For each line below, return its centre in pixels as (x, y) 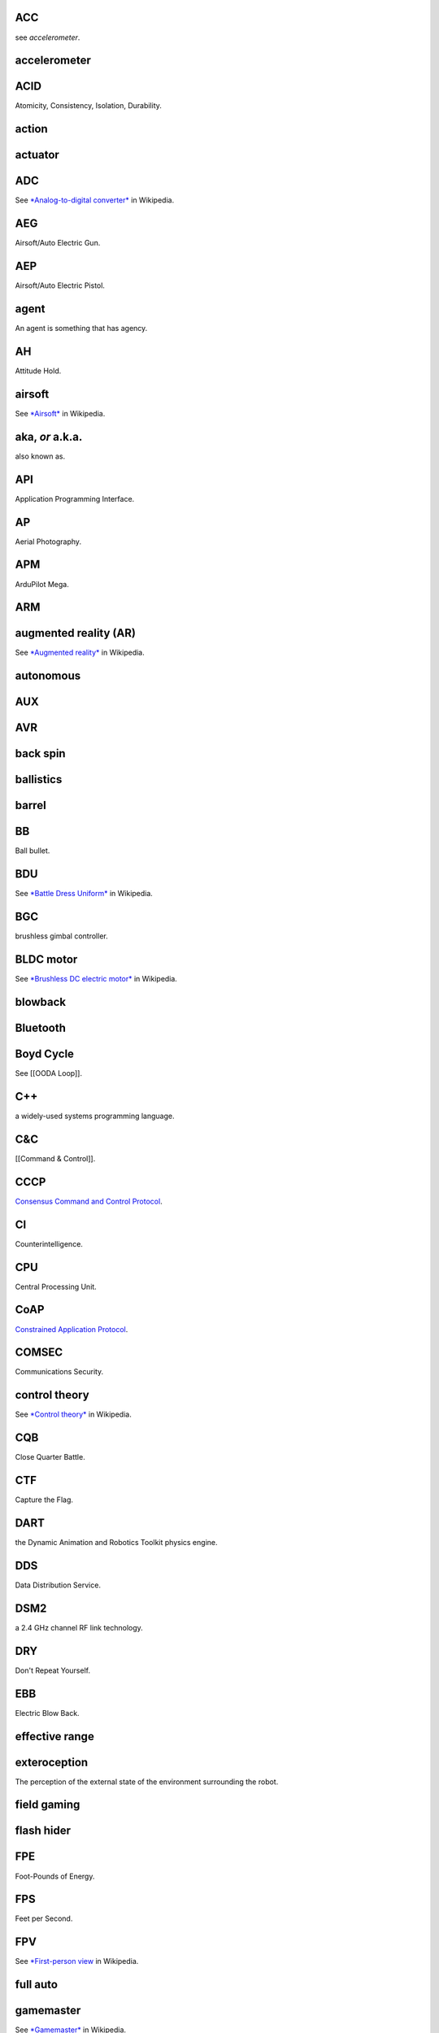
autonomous (48, 676)
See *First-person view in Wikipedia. (77, 1961)
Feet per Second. (44, 1918)
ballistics (39, 779)
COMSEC (39, 1353)
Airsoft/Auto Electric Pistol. (60, 285)
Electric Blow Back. (48, 1713)
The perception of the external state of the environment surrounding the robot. (147, 1782)
